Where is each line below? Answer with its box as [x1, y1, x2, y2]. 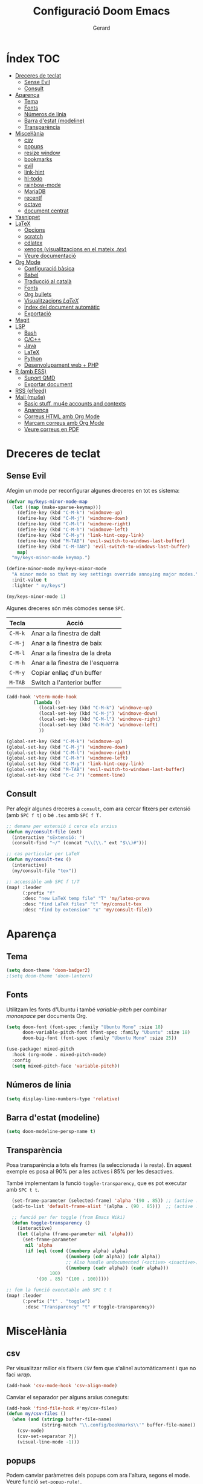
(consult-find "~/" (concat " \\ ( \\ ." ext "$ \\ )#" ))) [11, 840, 147, 846]
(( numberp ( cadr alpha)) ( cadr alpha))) [65, 1265, 169, 1271]
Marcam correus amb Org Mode [24, 419, 105, 426]
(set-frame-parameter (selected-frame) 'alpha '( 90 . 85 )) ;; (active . [11, 1197, 199, 1204]
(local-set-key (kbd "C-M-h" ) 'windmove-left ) [38, 722, 158, 728]
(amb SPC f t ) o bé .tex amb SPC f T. [6, 811, 102, 818]
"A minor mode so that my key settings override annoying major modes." [11, 571, 199, 577]
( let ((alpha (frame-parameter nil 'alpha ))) [17, 1231, 134, 1237]
